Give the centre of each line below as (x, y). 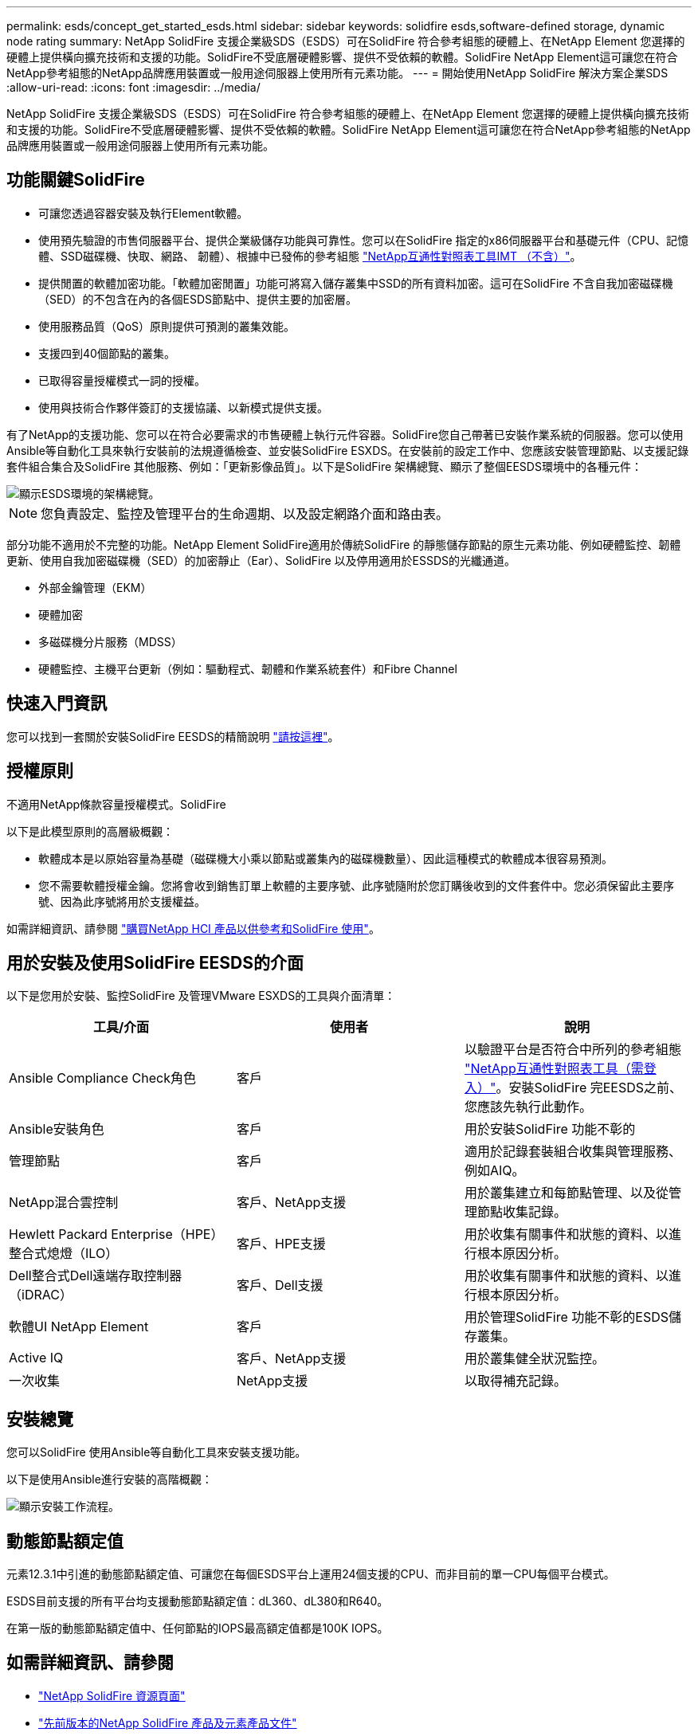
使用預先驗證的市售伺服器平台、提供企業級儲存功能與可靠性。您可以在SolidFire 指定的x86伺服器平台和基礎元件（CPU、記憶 (364, 240)
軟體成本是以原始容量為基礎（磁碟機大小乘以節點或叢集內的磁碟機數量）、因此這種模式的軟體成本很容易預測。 (325, 858)
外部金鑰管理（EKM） (95, 587)
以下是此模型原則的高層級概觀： (90, 831)
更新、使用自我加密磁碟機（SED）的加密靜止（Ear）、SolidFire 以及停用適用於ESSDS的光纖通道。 (261, 560)
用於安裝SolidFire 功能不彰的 (550, 1129)
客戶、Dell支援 (280, 1285)
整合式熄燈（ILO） (64, 1254)
